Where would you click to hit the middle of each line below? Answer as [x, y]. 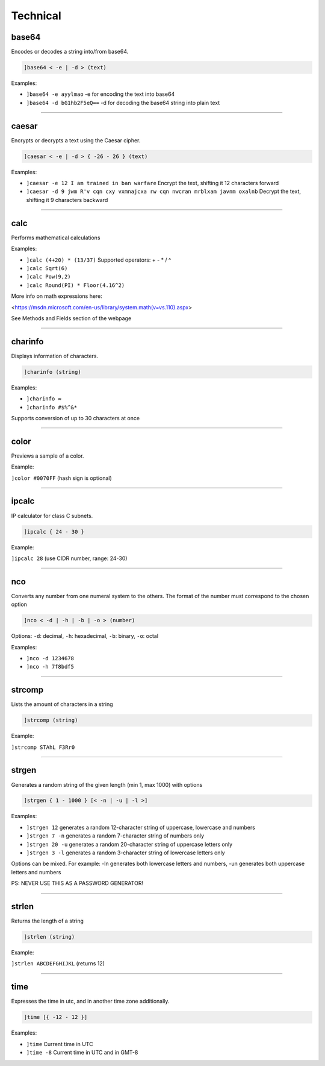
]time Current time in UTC [60, 1044]
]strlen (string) [49, 937]
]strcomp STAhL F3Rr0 [43, 747]
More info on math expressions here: [57, 296]
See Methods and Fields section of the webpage [71, 318]
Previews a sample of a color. [48, 456]
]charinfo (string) [52, 372]
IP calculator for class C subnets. [52, 516]
